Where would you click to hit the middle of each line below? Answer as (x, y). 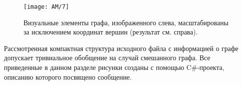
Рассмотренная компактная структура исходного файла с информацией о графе (121, 48)
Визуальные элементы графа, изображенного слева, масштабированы (126, 22)
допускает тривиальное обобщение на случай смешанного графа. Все (107, 58)
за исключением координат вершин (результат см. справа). (111, 32)
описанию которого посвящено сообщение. (68, 76)
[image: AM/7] (46, 7)
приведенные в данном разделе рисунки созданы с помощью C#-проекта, (114, 67)
